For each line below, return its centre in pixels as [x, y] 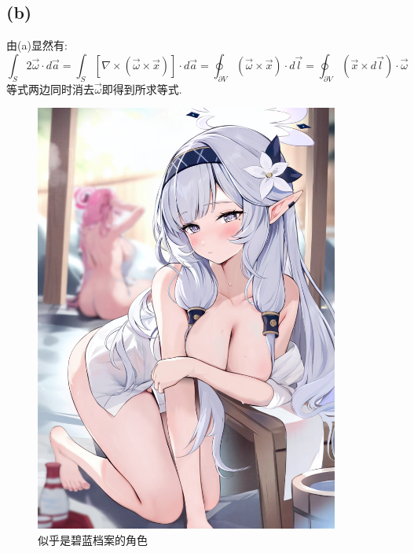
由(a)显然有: [37, 45]
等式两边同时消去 [50, 88]
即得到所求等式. [142, 88]
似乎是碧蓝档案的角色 [93, 540]
